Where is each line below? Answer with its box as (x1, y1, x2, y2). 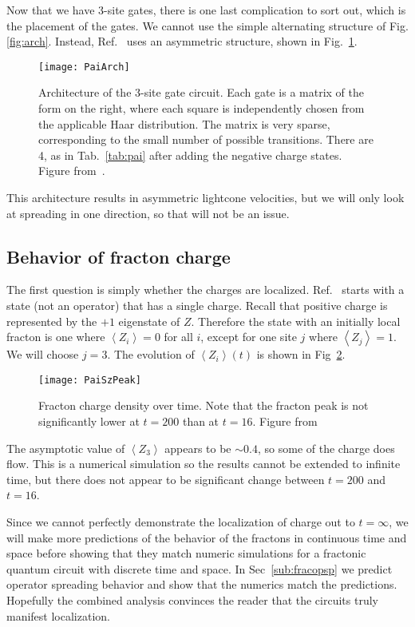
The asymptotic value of (6, 439, 125, 456)
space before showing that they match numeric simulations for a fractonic (6, 545, 366, 562)
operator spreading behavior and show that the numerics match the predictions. (6, 576, 397, 593)
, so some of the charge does (257, 439, 395, 456)
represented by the (6, 312, 97, 329)
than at (182, 413, 219, 430)
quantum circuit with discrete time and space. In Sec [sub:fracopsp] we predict (6, 560, 393, 577)
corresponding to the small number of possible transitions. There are (38, 131, 373, 148)
